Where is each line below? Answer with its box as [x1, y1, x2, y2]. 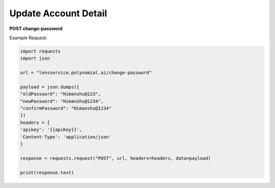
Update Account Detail [9, 8, 107, 19]
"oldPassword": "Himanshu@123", [20, 91, 101, 97]
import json [20, 56, 50, 61]
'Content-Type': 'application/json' [20, 134, 112, 140]
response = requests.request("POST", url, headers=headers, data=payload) [20, 155, 211, 161]
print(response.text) [20, 170, 74, 175]
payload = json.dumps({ [20, 84, 80, 90]
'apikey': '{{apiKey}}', [20, 127, 82, 132]
